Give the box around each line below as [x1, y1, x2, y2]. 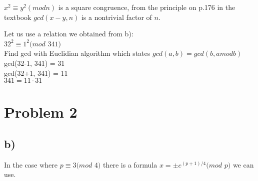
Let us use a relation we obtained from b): [4, 28, 133, 39]
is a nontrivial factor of [81, 11, 152, 22]
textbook [4, 11, 31, 22]
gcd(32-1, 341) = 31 [4, 57, 65, 68]
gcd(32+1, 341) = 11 [4, 67, 68, 78]
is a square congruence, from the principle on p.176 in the [58, 2, 235, 12]
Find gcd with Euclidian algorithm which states [4, 48, 150, 58]
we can [232, 159, 254, 170]
